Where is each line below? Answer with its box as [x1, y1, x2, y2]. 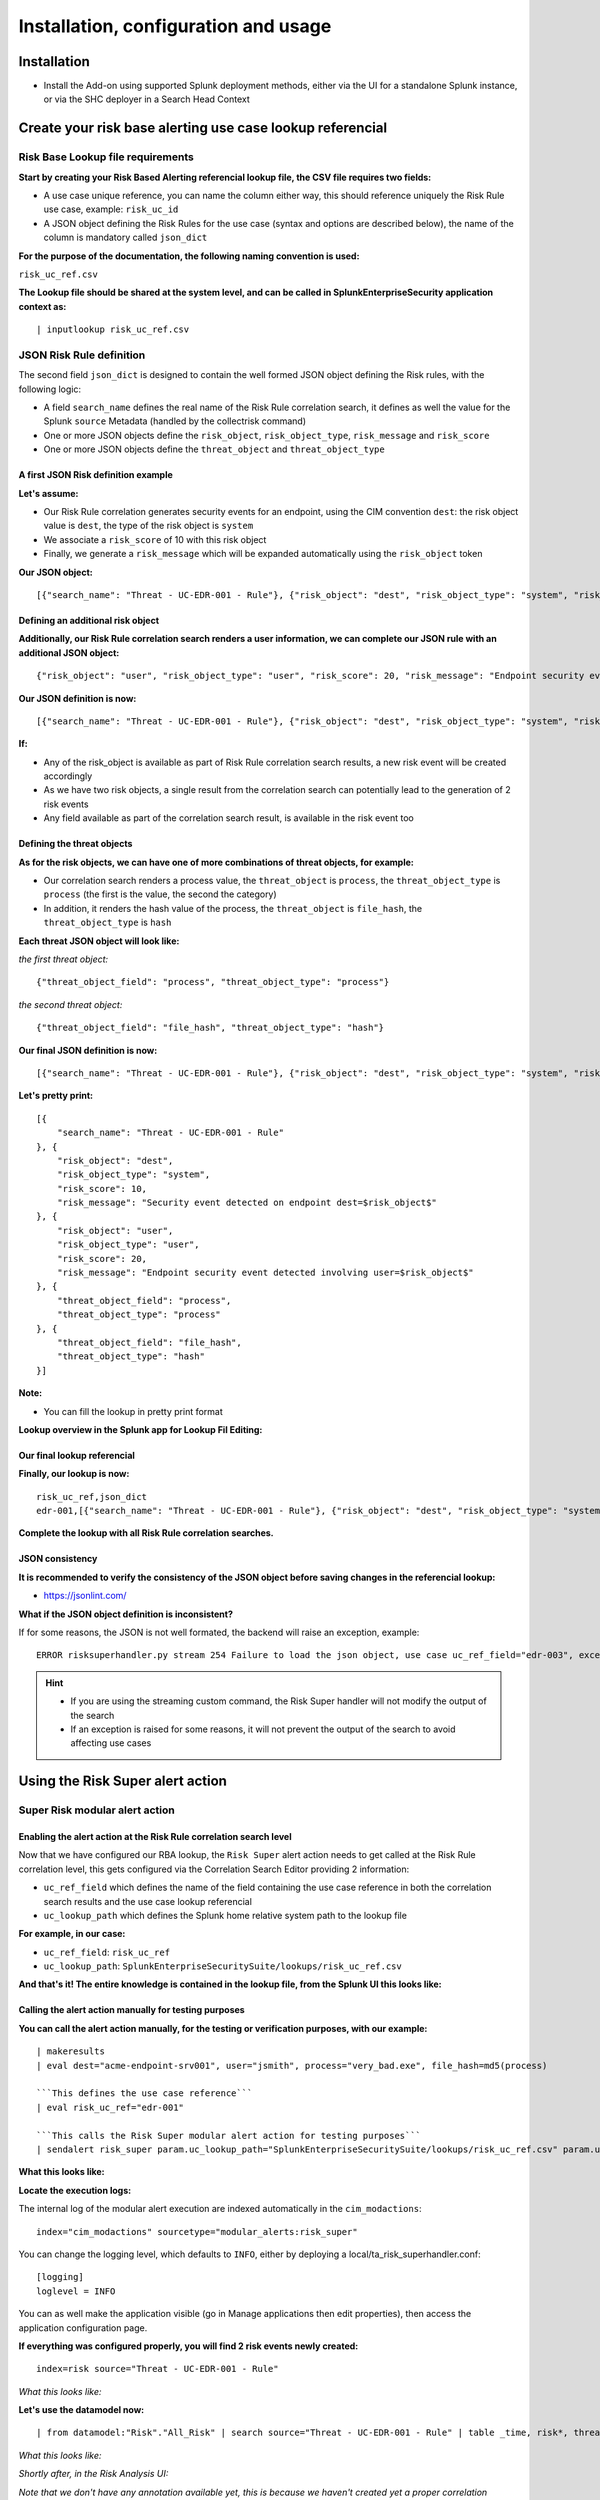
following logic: [18, 383, 82, 395]
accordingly [43, 770, 93, 782]
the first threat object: [18, 953, 109, 965]
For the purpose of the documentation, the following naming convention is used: [18, 250, 360, 262]
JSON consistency [18, 1553, 98, 1565]
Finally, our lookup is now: [18, 1468, 130, 1480]
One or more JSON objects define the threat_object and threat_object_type [43, 443, 385, 455]
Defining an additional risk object [18, 614, 160, 626]
